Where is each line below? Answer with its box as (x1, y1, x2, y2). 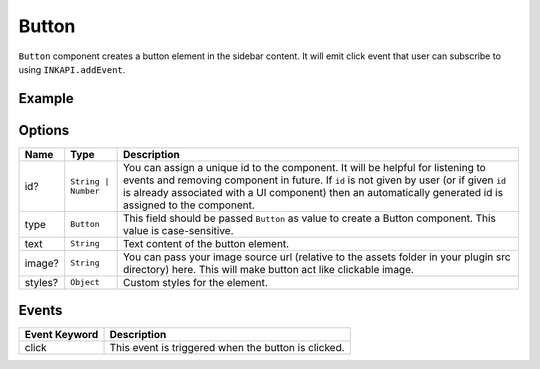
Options (18, 121, 70, 139)
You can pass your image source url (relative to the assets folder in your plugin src (122, 250, 511, 264)
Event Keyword (24, 328, 99, 342)
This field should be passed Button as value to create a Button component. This (122, 211, 497, 225)
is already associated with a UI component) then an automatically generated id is (122, 185, 504, 199)
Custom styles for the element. (122, 275, 269, 289)
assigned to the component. (122, 198, 255, 212)
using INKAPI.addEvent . (18, 63, 126, 75)
